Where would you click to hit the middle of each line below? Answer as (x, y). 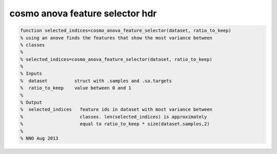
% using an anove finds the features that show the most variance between (116, 38)
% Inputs (31, 74)
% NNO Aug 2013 (39, 138)
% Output (31, 102)
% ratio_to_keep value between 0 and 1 (76, 88)
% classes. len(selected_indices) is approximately (114, 117)
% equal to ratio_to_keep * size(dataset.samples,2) (115, 124)
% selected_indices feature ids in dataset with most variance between (116, 110)
